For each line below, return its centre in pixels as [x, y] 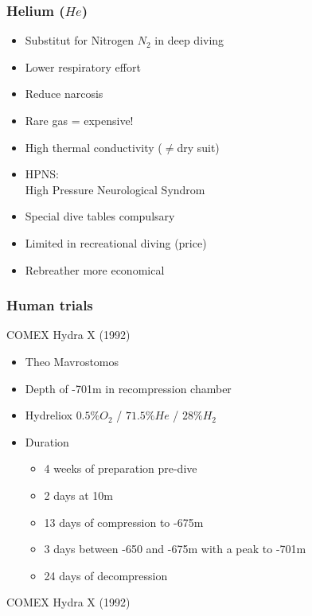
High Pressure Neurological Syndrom [115, 189]
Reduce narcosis [64, 94]
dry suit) [198, 147]
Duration [47, 441]
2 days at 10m [78, 495]
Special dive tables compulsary [100, 216]
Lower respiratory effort [83, 66]
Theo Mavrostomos [72, 361]
